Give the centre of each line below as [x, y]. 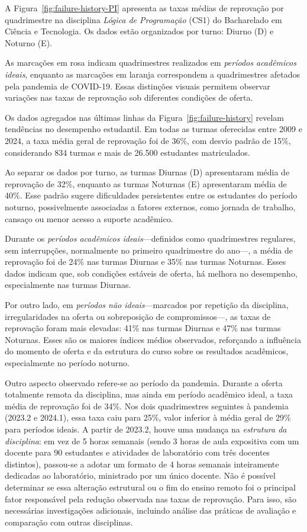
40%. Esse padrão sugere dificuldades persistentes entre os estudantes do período [151, 195]
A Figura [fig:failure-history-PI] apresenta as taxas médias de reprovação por [144, 8]
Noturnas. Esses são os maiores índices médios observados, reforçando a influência [153, 339]
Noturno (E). [28, 42]
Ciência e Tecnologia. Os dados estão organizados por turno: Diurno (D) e [139, 31]
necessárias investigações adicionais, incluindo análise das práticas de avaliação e [151, 510]
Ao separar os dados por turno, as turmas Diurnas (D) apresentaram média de [147, 172]
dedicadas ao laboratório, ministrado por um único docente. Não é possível [140, 475]
